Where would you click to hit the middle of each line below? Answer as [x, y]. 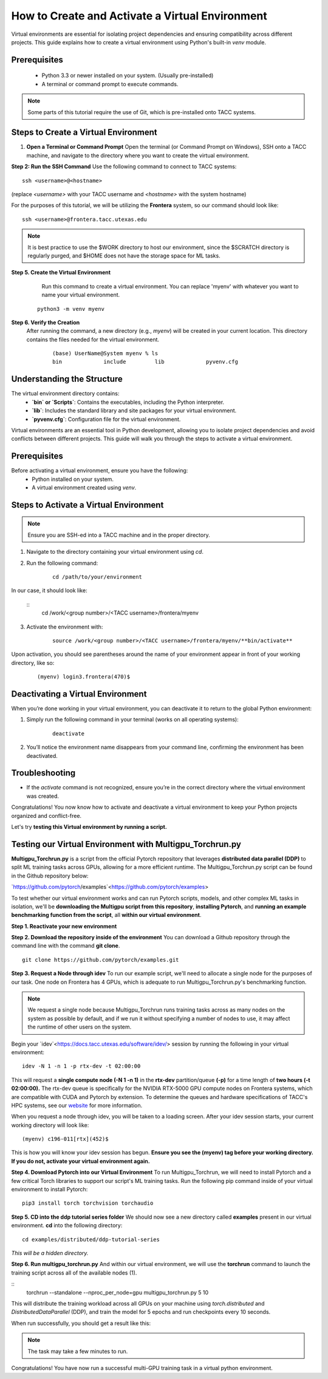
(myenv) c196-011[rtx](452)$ [65, 1139]
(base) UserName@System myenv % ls [105, 353]
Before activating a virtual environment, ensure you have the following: [100, 471]
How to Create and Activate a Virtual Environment [139, 16]
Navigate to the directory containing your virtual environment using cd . [115, 552]
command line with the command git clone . [66, 946]
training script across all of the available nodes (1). [74, 1273]
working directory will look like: [50, 1125]
